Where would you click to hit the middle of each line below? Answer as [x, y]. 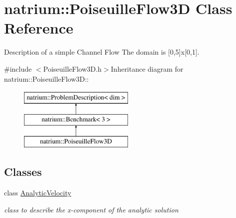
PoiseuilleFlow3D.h [72, 68]
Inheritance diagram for [147, 68]
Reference [39, 28]
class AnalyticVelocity [38, 193]
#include [18, 68]
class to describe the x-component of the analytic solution [91, 209]
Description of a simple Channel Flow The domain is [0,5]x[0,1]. [102, 52]
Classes [23, 172]
